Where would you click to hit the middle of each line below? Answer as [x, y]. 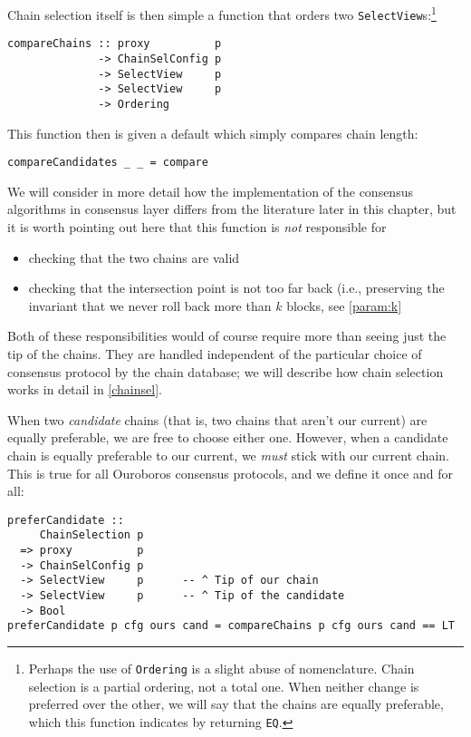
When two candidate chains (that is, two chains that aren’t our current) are [217, 419]
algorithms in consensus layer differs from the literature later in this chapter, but [232, 209]
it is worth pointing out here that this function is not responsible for [197, 227]
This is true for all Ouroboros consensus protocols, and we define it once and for [230, 473]
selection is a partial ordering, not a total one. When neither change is [224, 686]
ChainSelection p [91, 535]
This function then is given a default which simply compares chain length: [213, 133]
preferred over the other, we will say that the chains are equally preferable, [236, 704]
